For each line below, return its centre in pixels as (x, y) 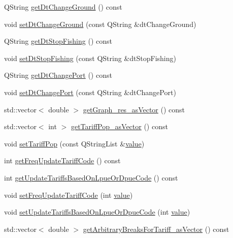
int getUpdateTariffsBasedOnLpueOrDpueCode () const (91, 177)
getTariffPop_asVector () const (119, 126)
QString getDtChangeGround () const (63, 7)
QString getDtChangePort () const (58, 75)
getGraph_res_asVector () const (134, 109)
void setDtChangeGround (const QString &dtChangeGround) (100, 24)
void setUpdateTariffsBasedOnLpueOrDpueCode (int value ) (97, 212)
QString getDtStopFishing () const (58, 41)
